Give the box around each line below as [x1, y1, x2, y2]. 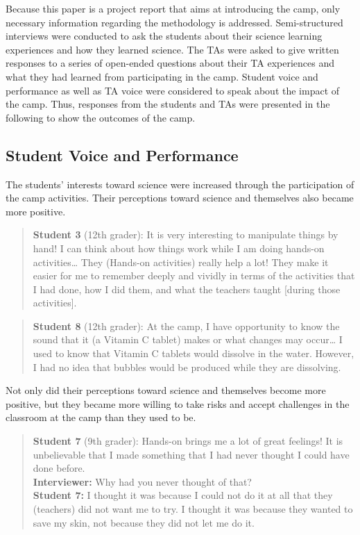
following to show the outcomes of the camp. [6, 110, 196, 124]
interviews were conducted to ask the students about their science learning [6, 28, 323, 43]
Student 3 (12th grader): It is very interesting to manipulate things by [33, 227, 338, 242]
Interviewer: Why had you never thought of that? [33, 474, 252, 488]
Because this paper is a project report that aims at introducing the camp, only [6, 1, 341, 15]
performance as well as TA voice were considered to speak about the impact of [6, 83, 340, 97]
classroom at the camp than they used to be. [6, 410, 196, 425]
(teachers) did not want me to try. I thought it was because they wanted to [33, 502, 353, 516]
